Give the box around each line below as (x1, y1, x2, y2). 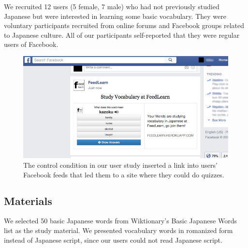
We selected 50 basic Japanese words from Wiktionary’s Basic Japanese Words (4, 216, 237, 226)
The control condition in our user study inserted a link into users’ (23, 160, 218, 170)
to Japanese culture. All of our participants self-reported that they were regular (4, 29, 240, 40)
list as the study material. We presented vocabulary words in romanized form (4, 225, 233, 235)
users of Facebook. (4, 39, 58, 49)
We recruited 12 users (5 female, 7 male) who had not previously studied (4, 1, 219, 11)
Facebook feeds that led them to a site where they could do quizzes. (23, 169, 224, 179)
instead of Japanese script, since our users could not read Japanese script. (4, 234, 222, 245)
